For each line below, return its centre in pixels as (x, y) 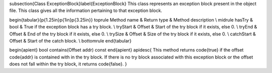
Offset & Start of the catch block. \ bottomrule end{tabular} (71, 40)
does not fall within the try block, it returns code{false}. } (68, 64)
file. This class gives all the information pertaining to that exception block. (86, 10)
